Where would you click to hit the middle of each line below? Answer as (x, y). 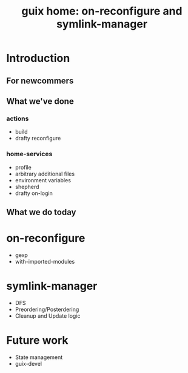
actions (18, 118)
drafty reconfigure (38, 139)
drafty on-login (34, 193)
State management (39, 357)
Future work (37, 340)
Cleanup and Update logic (48, 316)
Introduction (38, 58)
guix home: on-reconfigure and (102, 11)
